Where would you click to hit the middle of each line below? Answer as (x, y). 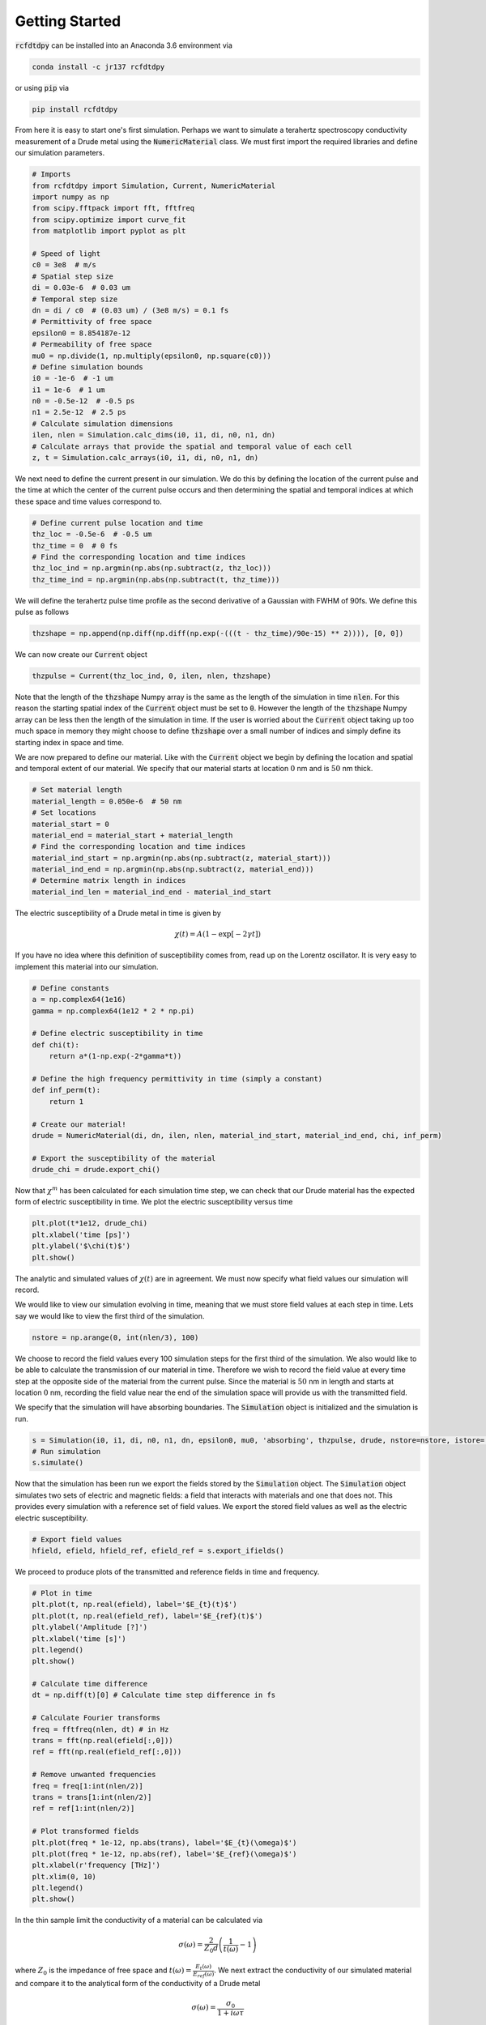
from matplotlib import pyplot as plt (109, 231)
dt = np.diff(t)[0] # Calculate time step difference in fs (154, 1695)
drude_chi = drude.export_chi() (96, 1170)
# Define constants (70, 988)
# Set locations (64, 813)
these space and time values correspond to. (88, 501)
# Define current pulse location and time (117, 523)
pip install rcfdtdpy (75, 109)
